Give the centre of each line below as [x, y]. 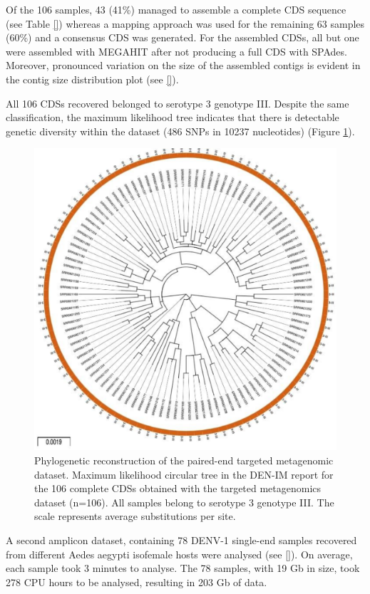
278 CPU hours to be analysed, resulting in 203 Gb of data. [137, 582]
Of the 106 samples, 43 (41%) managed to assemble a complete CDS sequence [176, 9]
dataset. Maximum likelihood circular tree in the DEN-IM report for [184, 474]
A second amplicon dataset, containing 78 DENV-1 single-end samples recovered [181, 540]
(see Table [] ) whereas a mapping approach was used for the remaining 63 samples [185, 23]
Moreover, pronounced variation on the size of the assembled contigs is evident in [183, 65]
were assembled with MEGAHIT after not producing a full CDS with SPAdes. [176, 51]
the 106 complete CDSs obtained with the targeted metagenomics [178, 488]
